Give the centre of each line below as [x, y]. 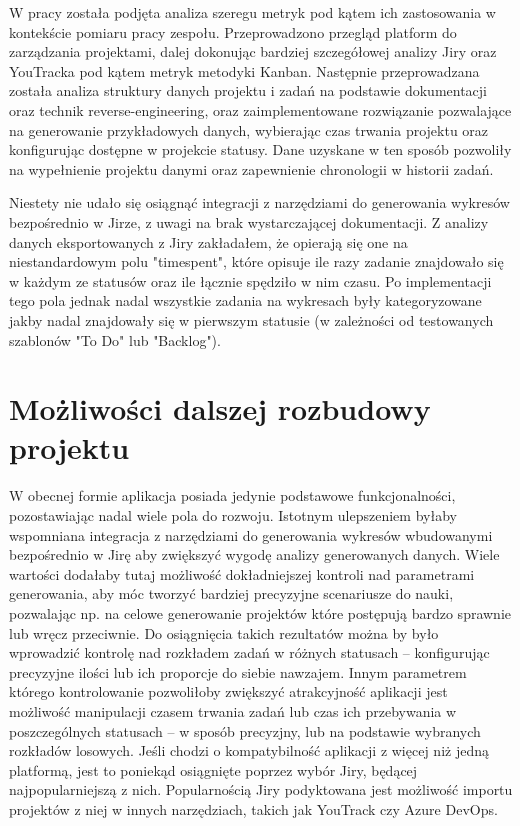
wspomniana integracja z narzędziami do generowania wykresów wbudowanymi [251, 534]
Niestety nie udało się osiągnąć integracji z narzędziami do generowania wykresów [259, 202]
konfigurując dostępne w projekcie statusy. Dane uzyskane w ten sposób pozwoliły [260, 149]
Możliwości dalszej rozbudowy [220, 408]
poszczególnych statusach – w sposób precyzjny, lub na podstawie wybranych [245, 730]
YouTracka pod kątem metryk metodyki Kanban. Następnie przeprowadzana [244, 70]
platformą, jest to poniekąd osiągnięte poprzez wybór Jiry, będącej [213, 769]
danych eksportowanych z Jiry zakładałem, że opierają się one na [208, 241]
